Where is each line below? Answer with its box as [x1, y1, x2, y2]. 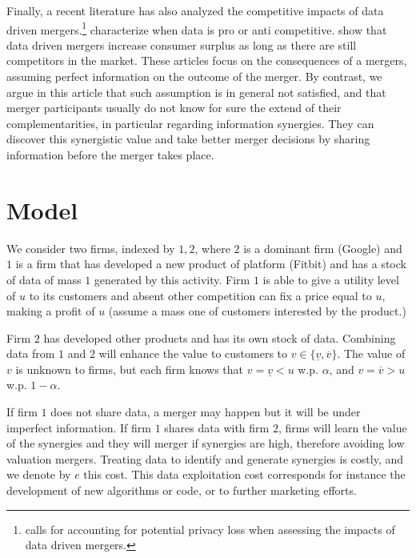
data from [6, 345, 55, 362]
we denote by [6, 466, 71, 483]
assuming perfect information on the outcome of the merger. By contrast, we [6, 68, 382, 85]
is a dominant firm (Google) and [243, 239, 402, 256]
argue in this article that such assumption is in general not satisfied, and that [6, 83, 386, 100]
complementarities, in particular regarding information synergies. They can [6, 114, 374, 131]
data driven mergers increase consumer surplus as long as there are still [6, 36, 357, 53]
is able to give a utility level [262, 271, 399, 287]
